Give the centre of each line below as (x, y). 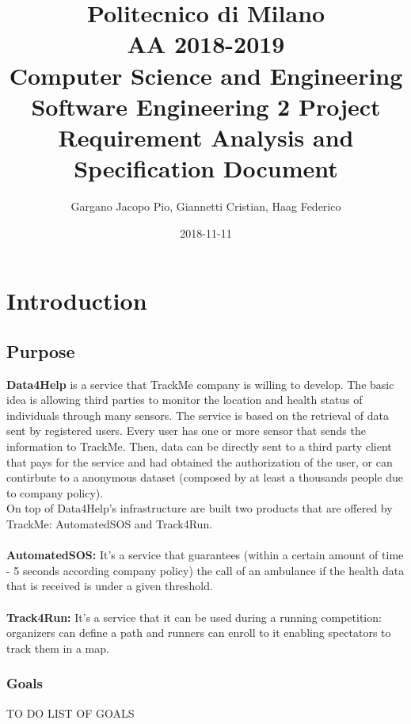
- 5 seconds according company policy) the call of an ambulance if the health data (205, 570)
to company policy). (55, 492)
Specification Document (206, 168)
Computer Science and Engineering (206, 75)
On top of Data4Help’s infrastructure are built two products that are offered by (200, 508)
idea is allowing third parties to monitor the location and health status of (185, 400)
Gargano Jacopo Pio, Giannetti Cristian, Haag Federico (206, 206)
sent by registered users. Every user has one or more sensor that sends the (186, 431)
